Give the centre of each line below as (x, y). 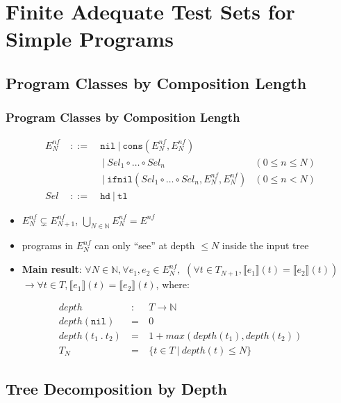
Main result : (52, 269)
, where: (173, 284)
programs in (48, 245)
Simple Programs (90, 39)
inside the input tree (265, 245)
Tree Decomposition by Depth (116, 389)
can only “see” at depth (145, 245)
